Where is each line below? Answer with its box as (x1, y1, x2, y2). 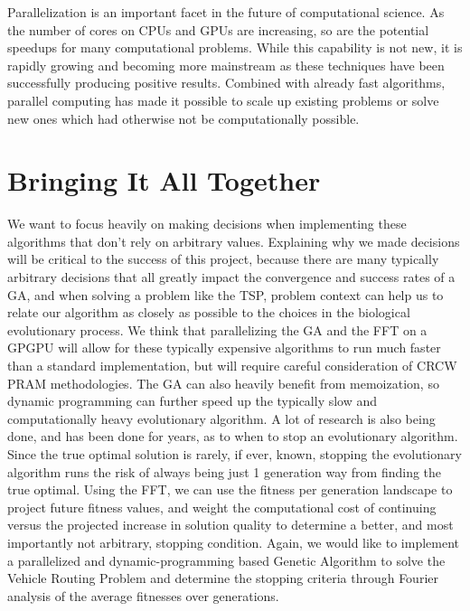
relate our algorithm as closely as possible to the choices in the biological (7, 303, 410, 322)
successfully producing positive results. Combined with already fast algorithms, (7, 73, 446, 92)
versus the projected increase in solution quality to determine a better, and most (7, 515, 454, 534)
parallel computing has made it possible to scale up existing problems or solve (7, 90, 439, 109)
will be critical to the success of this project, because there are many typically (7, 249, 439, 268)
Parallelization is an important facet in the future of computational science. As (7, 3, 445, 21)
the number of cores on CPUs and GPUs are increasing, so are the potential (7, 20, 429, 39)
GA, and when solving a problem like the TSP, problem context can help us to (7, 285, 444, 304)
